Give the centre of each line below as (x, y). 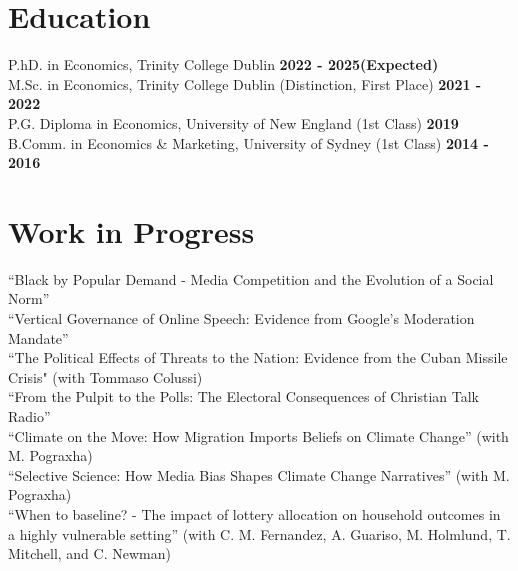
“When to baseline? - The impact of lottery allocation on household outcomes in (254, 513)
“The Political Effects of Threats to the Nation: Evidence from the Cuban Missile (258, 357)
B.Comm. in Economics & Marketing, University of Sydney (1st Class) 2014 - (248, 142)
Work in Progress (131, 230)
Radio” (29, 415)
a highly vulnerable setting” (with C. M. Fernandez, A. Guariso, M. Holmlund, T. (259, 533)
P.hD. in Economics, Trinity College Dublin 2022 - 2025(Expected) (223, 64)
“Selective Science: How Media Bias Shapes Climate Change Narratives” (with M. (259, 474)
